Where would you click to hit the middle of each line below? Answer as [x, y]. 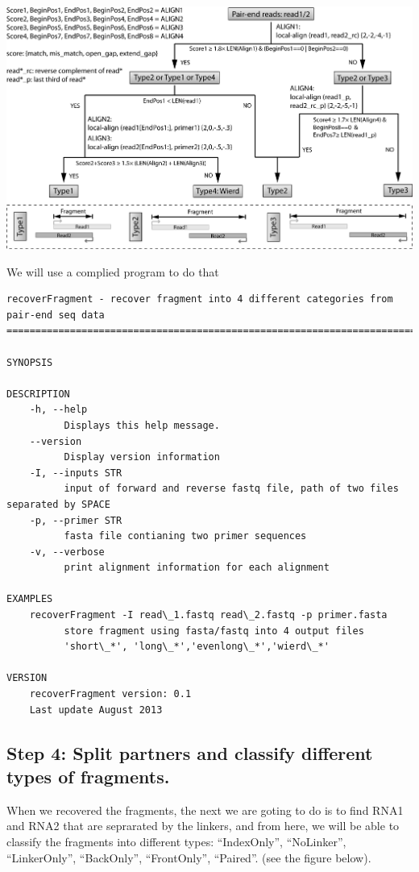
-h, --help [58, 410]
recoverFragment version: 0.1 [110, 694]
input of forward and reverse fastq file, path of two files [231, 489]
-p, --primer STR [76, 520]
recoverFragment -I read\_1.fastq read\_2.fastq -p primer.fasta [208, 615]
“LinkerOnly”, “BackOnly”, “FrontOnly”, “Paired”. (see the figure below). [189, 857]
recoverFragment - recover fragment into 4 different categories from [200, 299]
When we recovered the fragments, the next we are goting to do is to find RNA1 [205, 810]
